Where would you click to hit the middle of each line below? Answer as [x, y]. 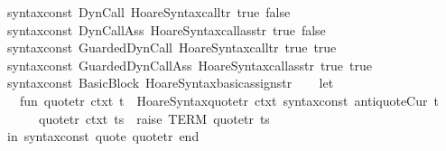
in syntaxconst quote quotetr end [103, 136]
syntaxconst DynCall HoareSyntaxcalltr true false [149, 12]
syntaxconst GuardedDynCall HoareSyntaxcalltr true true [172, 47]
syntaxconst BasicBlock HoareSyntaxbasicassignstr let [170, 83]
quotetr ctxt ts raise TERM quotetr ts [154, 118]
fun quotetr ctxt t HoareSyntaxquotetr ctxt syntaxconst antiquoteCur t [229, 100]
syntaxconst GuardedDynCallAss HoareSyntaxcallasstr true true [189, 65]
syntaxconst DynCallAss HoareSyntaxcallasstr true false [166, 29]
